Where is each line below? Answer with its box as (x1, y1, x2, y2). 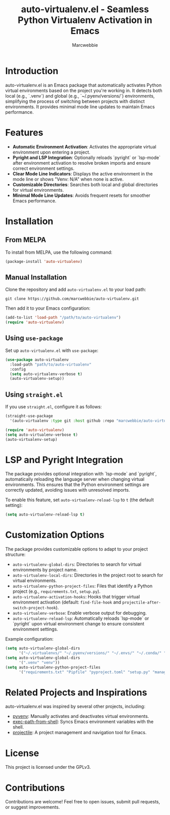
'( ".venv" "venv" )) (18, 660, 60, 665)
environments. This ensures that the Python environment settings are (5, 481, 149, 488)
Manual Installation (5, 273, 67, 282)
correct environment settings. (12, 165, 75, 171)
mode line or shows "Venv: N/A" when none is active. (12, 176, 124, 182)
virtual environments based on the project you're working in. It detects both (5, 87, 163, 94)
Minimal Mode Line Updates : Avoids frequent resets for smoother (12, 192, 151, 198)
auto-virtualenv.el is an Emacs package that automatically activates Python (5, 82, 162, 88)
